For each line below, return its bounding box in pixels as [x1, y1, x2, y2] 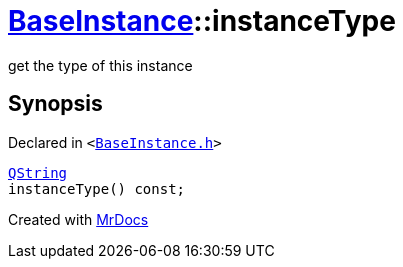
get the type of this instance [8, 56, 193, 74]
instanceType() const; [8, 180, 186, 197]
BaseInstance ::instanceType [8, 4, 396, 38]
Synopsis [8, 91, 103, 117]
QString [8, 164, 68, 181]
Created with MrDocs [8, 210, 149, 228]
